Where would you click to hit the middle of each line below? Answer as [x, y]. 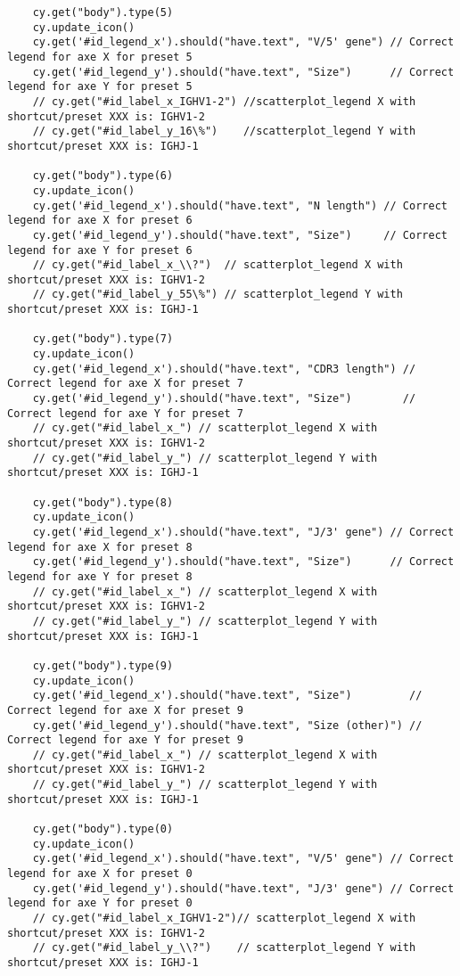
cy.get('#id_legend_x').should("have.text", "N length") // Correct [240, 205]
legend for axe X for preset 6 [100, 221]
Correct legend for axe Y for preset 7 [125, 413]
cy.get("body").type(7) [103, 339]
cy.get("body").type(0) [103, 829]
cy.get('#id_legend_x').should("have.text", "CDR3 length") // [224, 369]
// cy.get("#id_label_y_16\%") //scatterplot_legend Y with [224, 131]
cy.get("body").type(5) [103, 12]
